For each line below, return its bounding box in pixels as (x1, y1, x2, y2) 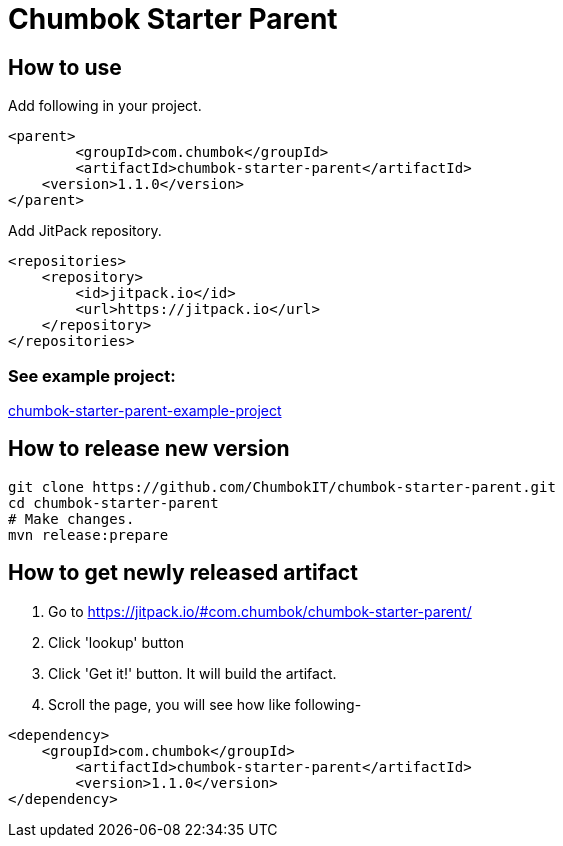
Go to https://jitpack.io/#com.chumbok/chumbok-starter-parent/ (48, 602, 472, 620)
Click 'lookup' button (48, 633, 185, 651)
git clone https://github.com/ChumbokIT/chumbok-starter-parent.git (8, 478, 556, 495)
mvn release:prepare (8, 526, 169, 543)
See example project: (8, 365, 176, 386)
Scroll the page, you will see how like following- (48, 695, 362, 713)
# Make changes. (8, 510, 135, 527)
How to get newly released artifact (8, 560, 358, 586)
